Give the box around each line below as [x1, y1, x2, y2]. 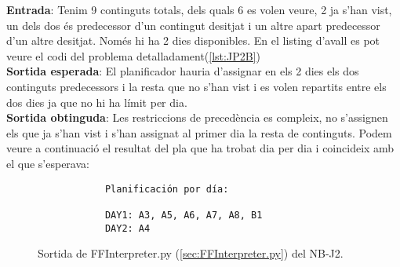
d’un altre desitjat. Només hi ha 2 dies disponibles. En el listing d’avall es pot [6, 32, 380, 49]
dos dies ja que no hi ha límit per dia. [6, 93, 187, 110]
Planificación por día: [104, 183, 229, 195]
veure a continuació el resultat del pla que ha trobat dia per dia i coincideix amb [6, 140, 395, 156]
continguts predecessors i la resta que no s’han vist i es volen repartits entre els [6, 78, 387, 94]
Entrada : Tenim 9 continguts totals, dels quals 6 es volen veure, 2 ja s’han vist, [6, 2, 392, 17]
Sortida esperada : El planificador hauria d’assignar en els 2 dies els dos [6, 63, 359, 79]
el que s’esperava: [6, 155, 89, 171]
